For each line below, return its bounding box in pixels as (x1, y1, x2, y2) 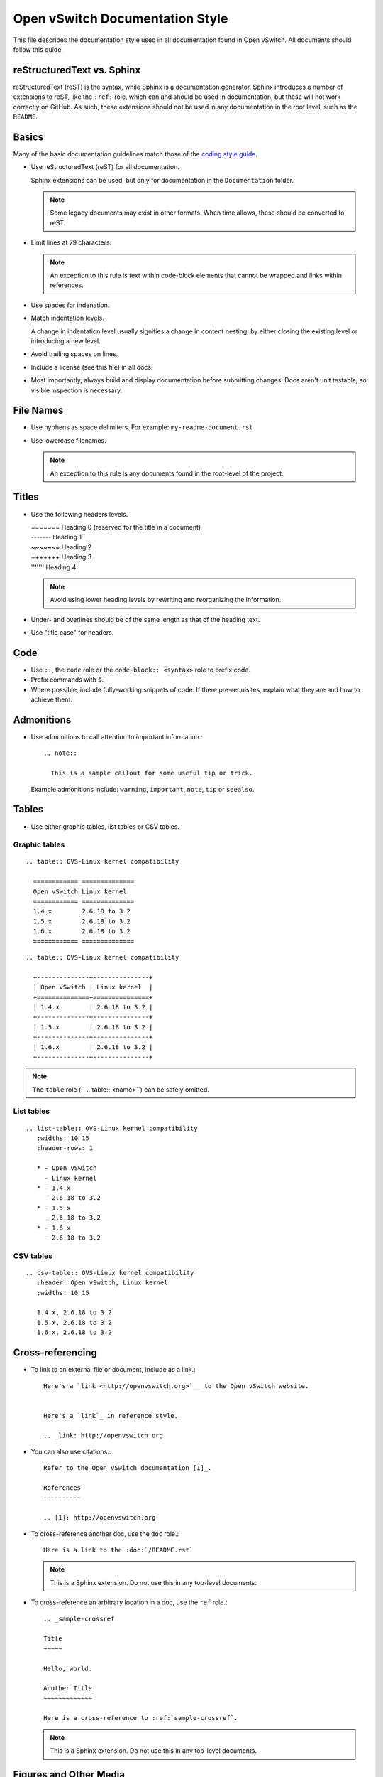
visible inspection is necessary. (30, 386, 123, 394)
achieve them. (30, 695, 72, 704)
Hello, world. (43, 1664, 92, 1673)
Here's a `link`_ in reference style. (43, 1412, 179, 1419)
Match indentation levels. (30, 313, 104, 323)
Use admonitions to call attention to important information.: (30, 733, 204, 741)
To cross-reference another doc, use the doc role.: (30, 1529, 179, 1538)
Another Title (43, 1685, 92, 1692)
